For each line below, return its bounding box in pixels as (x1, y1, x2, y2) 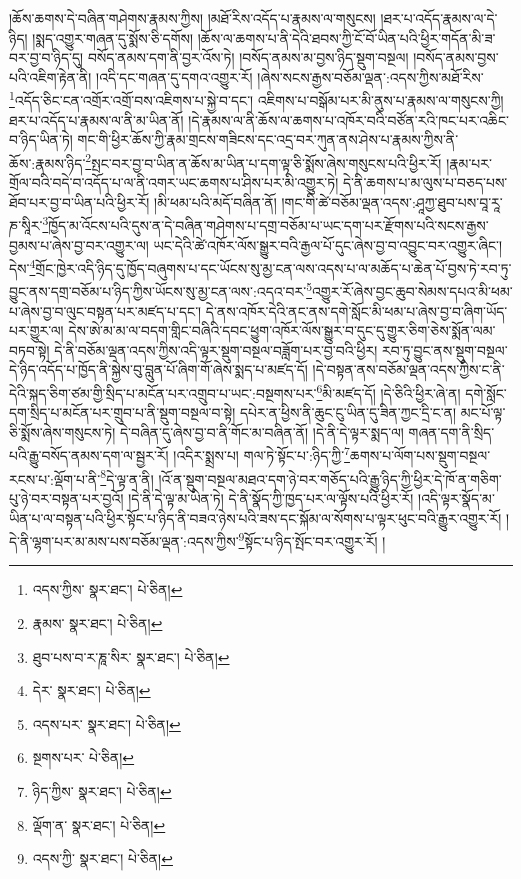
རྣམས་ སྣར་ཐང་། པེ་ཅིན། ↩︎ (32, 612, 163, 633)
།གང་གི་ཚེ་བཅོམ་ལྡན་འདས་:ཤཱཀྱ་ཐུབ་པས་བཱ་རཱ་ (281, 191, 503, 212)
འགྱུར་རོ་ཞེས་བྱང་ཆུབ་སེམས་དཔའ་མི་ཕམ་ (312, 281, 513, 301)
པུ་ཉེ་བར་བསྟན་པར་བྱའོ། (9, 487, 124, 508)
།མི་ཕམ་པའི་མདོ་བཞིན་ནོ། (154, 191, 277, 212)
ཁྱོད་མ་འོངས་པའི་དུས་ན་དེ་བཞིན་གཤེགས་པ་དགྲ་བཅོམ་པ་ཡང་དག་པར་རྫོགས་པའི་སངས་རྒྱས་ (48, 214, 489, 235)
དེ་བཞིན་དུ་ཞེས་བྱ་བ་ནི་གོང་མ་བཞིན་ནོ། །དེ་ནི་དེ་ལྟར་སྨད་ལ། (119, 421, 404, 442)
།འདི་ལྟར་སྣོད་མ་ (418, 487, 495, 508)
